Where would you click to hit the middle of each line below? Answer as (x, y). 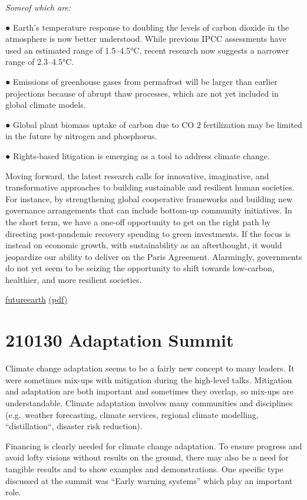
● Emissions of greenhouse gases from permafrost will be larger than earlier (141, 81)
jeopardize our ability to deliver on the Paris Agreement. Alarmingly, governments (154, 256)
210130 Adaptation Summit (120, 340)
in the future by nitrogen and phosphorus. (81, 136)
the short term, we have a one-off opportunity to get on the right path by (138, 221)
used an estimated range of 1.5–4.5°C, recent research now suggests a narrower (147, 50)
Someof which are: (38, 7)
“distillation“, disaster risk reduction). (74, 426)
